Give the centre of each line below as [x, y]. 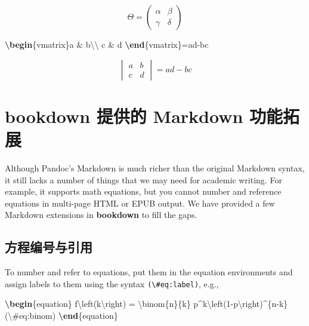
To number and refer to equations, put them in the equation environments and [149, 272]
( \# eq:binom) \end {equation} [61, 315]
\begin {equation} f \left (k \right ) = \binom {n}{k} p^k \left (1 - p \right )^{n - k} [146, 304]
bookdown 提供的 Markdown [124, 116]
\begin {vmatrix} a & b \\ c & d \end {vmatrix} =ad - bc [107, 44]
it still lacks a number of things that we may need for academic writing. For [143, 179]
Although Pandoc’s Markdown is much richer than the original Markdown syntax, [155, 167]
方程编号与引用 [49, 247]
